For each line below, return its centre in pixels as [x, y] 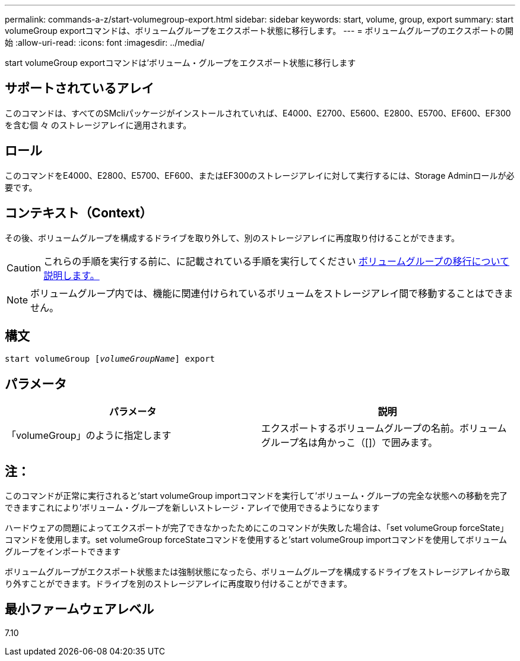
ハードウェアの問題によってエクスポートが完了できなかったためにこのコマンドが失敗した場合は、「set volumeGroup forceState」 [257, 528]
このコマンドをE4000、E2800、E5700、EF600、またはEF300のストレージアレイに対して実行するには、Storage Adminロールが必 [260, 175]
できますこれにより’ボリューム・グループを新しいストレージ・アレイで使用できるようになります [192, 508]
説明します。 [72, 275]
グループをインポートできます [63, 552]
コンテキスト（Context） [79, 213]
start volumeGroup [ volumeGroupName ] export [110, 359]
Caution [24, 268]
